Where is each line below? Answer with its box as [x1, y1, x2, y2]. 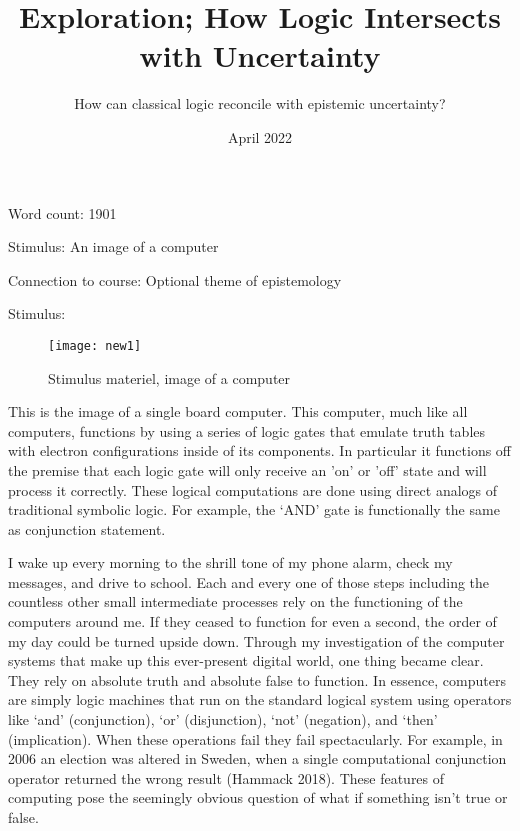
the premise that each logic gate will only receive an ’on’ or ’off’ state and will [8, 459, 487, 480]
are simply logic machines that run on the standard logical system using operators [8, 689, 512, 710]
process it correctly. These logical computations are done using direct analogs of [8, 479, 498, 500]
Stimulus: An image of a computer [8, 236, 219, 257]
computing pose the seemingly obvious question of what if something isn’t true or [8, 787, 508, 808]
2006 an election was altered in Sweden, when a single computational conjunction [8, 748, 507, 769]
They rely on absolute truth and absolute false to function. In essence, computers [8, 669, 506, 690]
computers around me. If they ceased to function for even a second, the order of [8, 611, 497, 632]
